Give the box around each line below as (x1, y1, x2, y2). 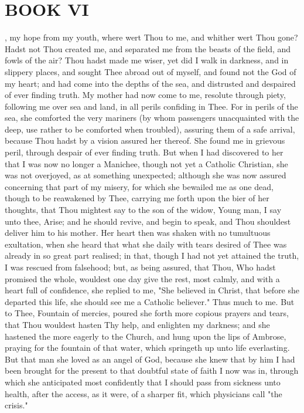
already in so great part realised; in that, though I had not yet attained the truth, (5, 249, 299, 262)
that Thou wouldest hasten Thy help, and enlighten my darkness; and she (5, 318, 270, 330)
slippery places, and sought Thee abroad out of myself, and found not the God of (5, 65, 296, 77)
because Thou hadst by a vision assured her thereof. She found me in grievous (5, 134, 285, 147)
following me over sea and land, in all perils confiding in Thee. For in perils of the (5, 100, 298, 112)
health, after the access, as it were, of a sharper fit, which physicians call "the (5, 387, 282, 400)
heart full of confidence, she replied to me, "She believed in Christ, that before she (5, 284, 300, 296)
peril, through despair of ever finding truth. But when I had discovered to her (5, 146, 283, 158)
